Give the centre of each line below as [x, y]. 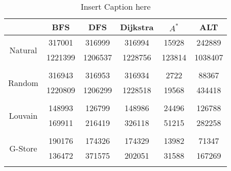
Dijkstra [137, 27]
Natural [23, 50]
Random [23, 82]
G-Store [23, 148]
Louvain [23, 115]
